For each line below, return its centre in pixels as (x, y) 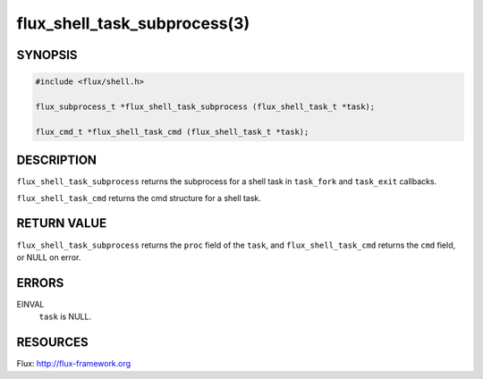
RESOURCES (52, 343)
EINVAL (30, 304)
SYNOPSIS (47, 55)
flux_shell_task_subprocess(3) (133, 23)
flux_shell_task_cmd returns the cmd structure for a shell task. (139, 198)
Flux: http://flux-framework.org (74, 364)
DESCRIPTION (57, 160)
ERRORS (40, 283)
